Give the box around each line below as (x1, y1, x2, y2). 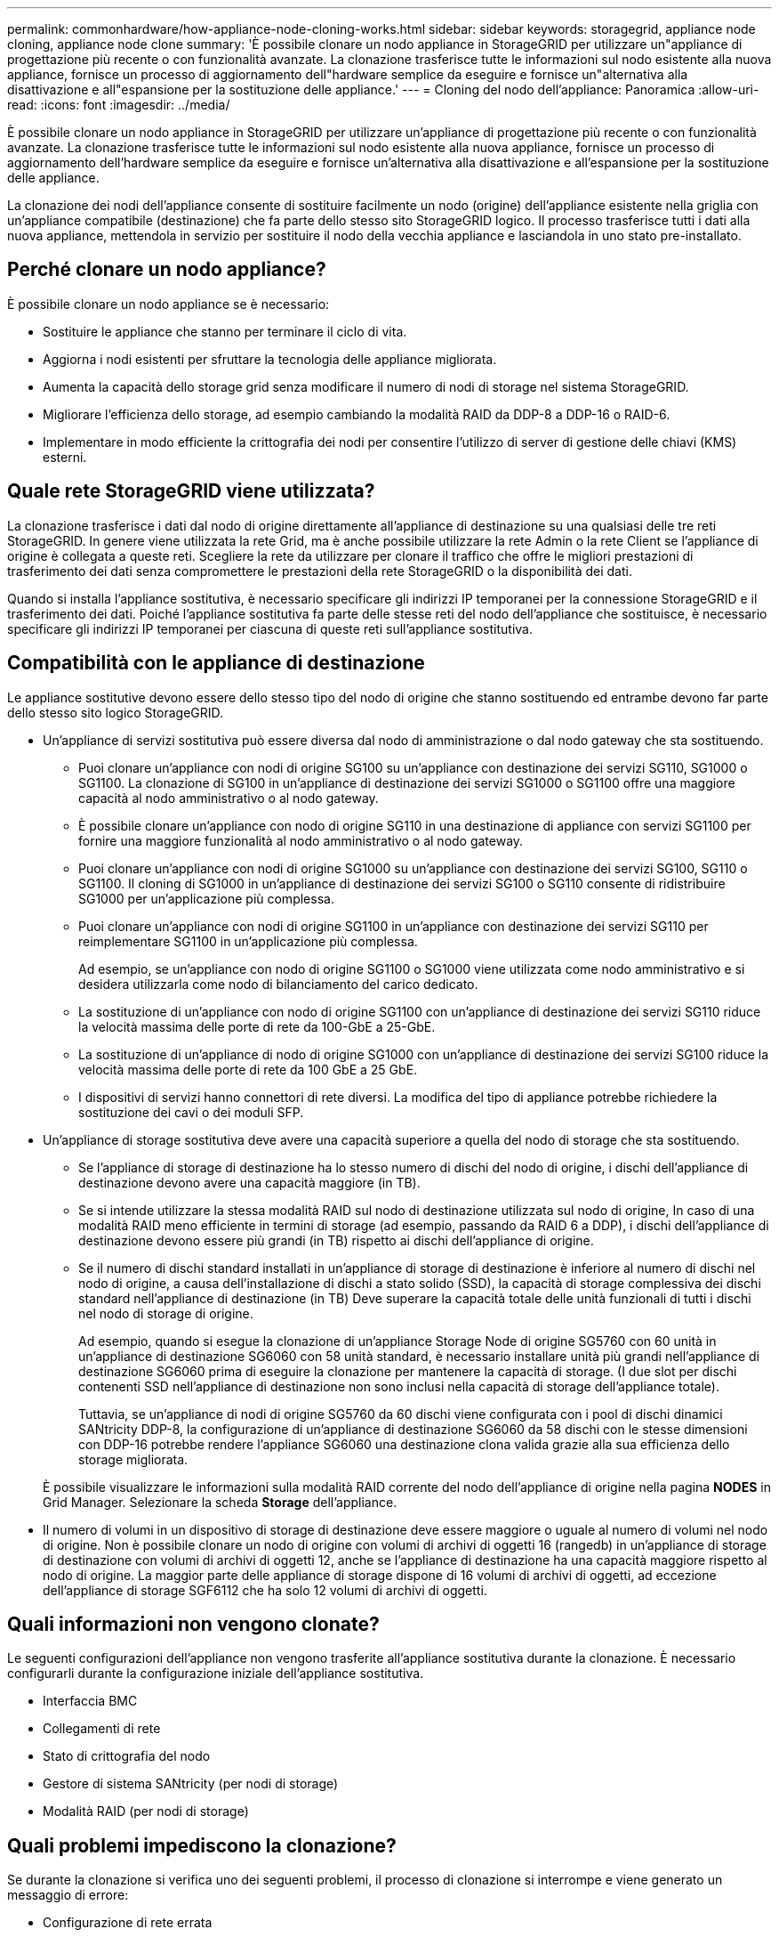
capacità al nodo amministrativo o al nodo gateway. (78, 790, 379, 806)
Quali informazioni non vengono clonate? (7, 1612, 380, 1635)
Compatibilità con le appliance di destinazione (7, 652, 425, 675)
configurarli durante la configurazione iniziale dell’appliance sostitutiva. (7, 1665, 424, 1682)
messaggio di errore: (7, 1887, 129, 1903)
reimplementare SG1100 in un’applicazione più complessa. (78, 933, 418, 949)
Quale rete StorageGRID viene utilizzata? (7, 480, 375, 503)
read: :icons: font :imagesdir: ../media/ (7, 97, 230, 112)
